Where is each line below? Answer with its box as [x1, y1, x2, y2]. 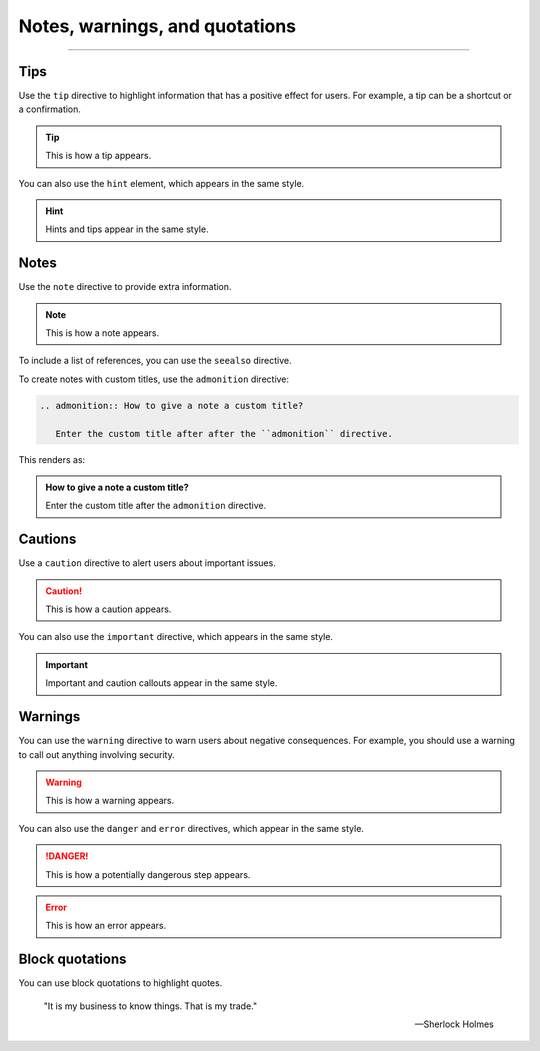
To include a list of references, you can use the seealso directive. [18, 355, 292, 367]
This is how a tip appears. [45, 150, 152, 162]
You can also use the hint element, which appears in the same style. [18, 177, 305, 189]
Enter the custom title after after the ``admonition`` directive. [55, 428, 394, 439]
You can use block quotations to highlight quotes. [18, 977, 223, 989]
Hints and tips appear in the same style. [45, 223, 209, 235]
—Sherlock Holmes [414, 1018, 494, 1030]
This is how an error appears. [45, 920, 167, 932]
